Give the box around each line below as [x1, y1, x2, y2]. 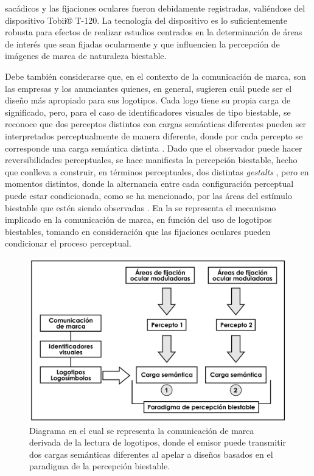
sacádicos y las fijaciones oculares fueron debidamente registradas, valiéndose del [5, 2, 305, 14]
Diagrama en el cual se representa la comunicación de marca [29, 424, 254, 436]
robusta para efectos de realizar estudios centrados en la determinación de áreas [5, 26, 302, 38]
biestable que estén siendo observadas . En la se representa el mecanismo [5, 201, 276, 214]
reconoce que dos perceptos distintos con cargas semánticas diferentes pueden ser [5, 117, 307, 130]
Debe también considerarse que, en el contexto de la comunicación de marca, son [5, 69, 306, 82]
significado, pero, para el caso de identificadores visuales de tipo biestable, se [5, 105, 291, 118]
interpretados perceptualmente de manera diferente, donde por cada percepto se [5, 129, 303, 142]
